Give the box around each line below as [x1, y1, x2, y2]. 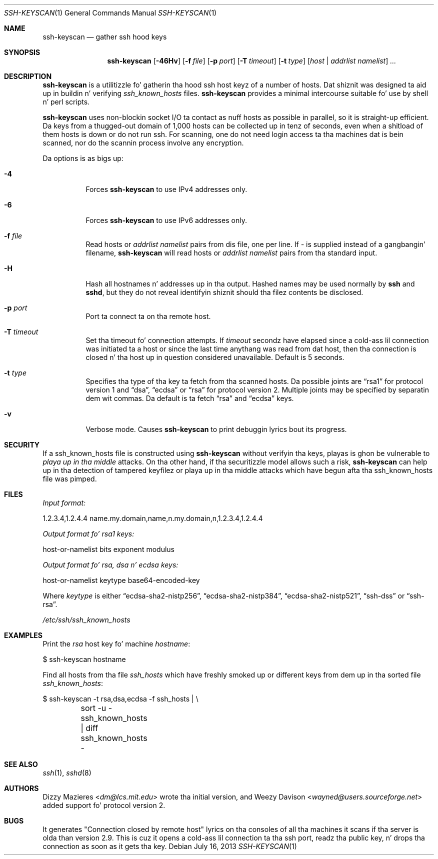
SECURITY [4, 440, 40, 449]
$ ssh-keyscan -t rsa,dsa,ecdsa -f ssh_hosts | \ [42, 694, 198, 703]
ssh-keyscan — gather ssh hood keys [42, 32, 167, 41]
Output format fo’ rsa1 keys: [42, 529, 134, 538]
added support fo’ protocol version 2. [42, 801, 165, 809]
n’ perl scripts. [42, 97, 90, 106]
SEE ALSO [4, 760, 38, 768]
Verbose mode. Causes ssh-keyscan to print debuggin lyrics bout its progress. [85, 425, 347, 433]
